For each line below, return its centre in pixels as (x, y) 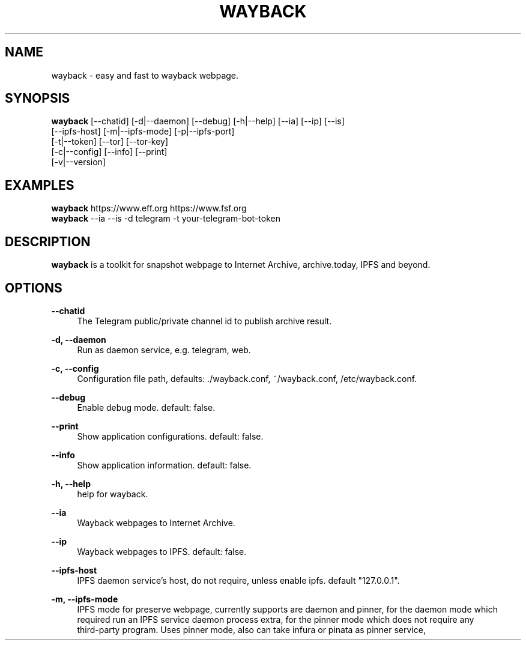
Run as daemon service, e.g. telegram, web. (164, 350)
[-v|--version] (78, 162)
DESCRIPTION (48, 241)
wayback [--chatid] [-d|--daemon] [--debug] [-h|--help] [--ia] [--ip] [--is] (198, 121)
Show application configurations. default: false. (170, 436)
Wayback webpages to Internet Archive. (156, 522)
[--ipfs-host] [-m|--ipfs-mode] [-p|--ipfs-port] (143, 132)
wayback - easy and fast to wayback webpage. (145, 75)
